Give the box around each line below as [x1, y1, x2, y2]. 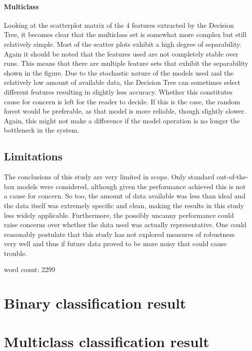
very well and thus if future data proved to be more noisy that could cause [4, 238, 227, 249]
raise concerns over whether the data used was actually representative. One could [4, 219, 247, 230]
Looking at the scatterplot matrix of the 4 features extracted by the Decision [4, 19, 234, 30]
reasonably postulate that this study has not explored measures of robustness [4, 229, 235, 239]
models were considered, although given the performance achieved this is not [17, 181, 246, 191]
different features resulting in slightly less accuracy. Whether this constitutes [4, 86, 233, 97]
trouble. [4, 248, 27, 258]
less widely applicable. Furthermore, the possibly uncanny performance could [4, 210, 234, 220]
